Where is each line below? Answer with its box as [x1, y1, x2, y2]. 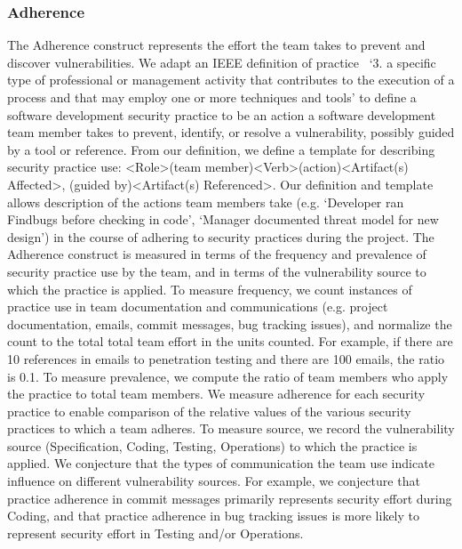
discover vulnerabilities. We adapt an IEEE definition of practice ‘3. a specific [7, 52, 436, 71]
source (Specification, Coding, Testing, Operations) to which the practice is [7, 436, 418, 455]
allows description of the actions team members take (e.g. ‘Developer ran [7, 192, 404, 211]
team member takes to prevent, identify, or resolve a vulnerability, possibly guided [7, 123, 455, 141]
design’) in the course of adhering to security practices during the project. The [7, 227, 434, 246]
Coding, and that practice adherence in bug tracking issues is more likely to [7, 506, 420, 525]
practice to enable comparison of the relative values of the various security [7, 401, 411, 420]
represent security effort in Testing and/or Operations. [7, 523, 304, 542]
